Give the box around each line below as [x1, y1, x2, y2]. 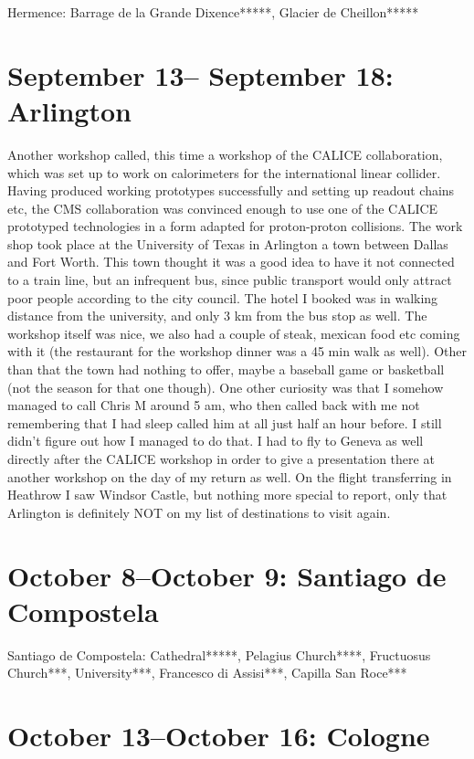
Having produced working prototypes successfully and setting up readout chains [7, 181, 455, 200]
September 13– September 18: [7, 56, 394, 93]
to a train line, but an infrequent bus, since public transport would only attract [7, 270, 452, 290]
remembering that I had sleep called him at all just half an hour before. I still [7, 413, 442, 432]
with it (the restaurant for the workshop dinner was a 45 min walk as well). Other [7, 342, 467, 361]
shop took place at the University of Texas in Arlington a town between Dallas [7, 234, 448, 253]
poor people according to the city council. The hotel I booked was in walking [7, 288, 438, 307]
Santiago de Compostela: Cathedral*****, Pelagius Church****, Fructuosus [7, 645, 431, 664]
